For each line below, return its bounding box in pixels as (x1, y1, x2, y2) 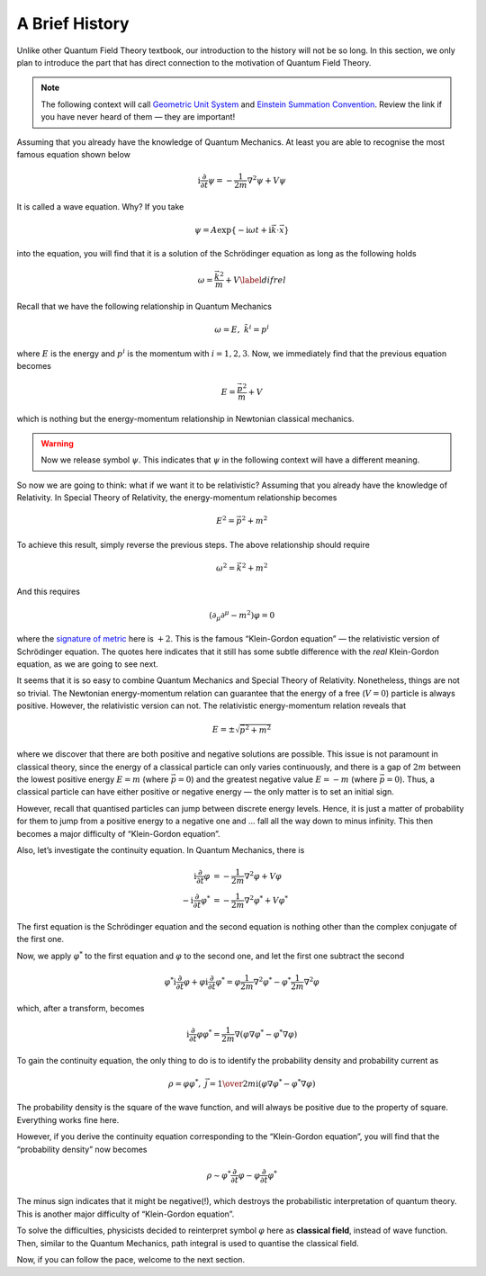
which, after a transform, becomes (16, 1002, 145, 1013)
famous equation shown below (16, 148, 130, 159)
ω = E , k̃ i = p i (214, 323, 270, 335)
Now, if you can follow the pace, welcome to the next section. (16, 1254, 246, 1265)
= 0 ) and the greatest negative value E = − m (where (177, 774, 378, 785)
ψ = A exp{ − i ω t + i (193, 225, 272, 236)
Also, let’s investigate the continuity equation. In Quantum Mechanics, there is (16, 845, 305, 856)
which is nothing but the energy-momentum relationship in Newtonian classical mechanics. (16, 413, 355, 424)
